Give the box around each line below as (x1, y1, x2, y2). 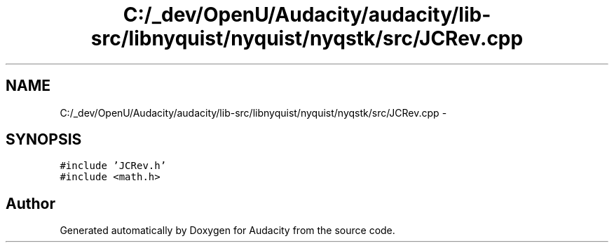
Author (6, 194, 55, 212)
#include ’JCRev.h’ (60, 160, 167, 172)
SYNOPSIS (6, 131, 82, 149)
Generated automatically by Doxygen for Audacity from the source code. (60, 224, 395, 237)
